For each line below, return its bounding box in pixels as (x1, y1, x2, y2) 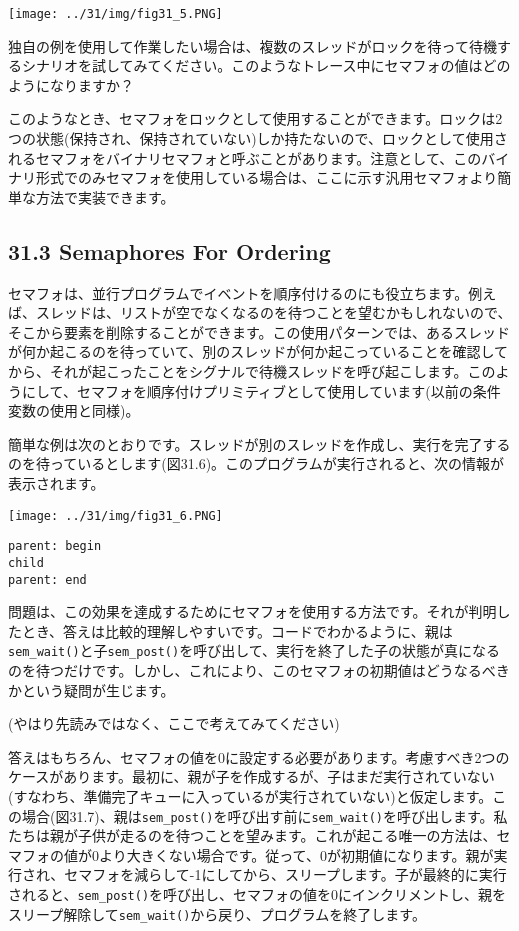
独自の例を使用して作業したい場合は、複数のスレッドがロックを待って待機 (8, 35, 497, 56)
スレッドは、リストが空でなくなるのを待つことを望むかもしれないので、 (35, 302, 512, 323)
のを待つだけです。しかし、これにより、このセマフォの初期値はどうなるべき (8, 660, 510, 681)
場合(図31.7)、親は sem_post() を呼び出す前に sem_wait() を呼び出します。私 (21, 805, 508, 826)
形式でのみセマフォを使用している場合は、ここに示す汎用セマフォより (35, 167, 498, 188)
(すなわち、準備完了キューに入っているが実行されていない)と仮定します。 (8, 785, 493, 806)
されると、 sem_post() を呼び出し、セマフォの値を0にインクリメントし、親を (8, 884, 507, 905)
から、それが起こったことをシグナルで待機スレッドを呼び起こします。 (8, 360, 468, 381)
